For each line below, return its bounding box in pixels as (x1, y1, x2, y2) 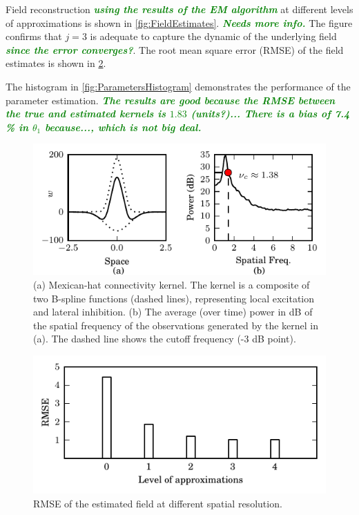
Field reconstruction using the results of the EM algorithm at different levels (6, 2, 353, 16)
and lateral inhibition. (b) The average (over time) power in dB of (33, 304, 313, 319)
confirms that (6, 29, 62, 43)
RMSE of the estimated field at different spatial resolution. (33, 496, 282, 510)
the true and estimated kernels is (6, 106, 166, 121)
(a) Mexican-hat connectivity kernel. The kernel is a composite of (33, 277, 310, 291)
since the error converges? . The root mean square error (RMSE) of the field (6, 42, 344, 57)
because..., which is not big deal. (44, 119, 202, 134)
